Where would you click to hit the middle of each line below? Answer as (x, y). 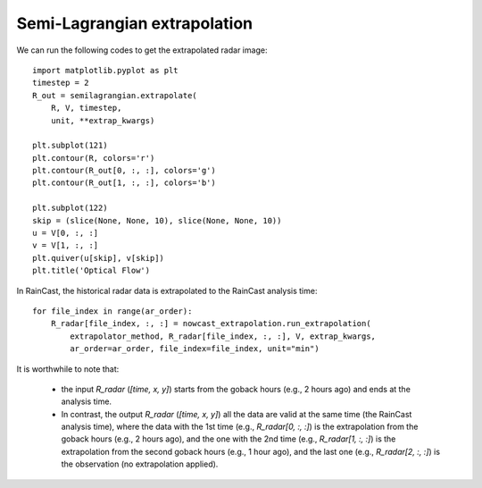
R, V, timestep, (86, 108)
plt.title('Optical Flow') (91, 271)
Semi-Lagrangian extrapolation (135, 23)
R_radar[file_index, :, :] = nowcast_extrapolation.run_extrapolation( (211, 324)
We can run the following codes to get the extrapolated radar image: (142, 50)
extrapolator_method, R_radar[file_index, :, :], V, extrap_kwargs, (223, 336)
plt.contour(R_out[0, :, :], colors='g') (124, 171)
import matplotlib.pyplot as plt (105, 70)
